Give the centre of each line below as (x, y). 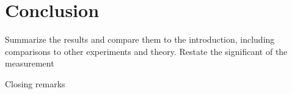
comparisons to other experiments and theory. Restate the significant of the (146, 51)
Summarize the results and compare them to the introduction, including (140, 39)
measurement (30, 63)
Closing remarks (35, 83)
